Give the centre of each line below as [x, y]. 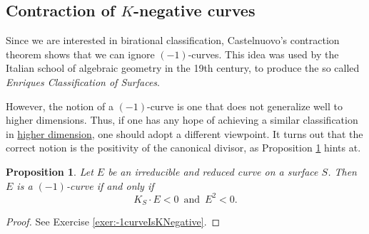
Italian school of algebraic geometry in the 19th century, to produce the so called [183, 68]
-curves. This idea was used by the [263, 54]
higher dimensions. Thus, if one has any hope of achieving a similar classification [182, 120]
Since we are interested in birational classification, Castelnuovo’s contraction [173, 40]
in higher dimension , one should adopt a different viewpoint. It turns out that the [184, 133]
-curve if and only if [110, 185]
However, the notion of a [60, 106]
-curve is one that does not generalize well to [244, 106]
